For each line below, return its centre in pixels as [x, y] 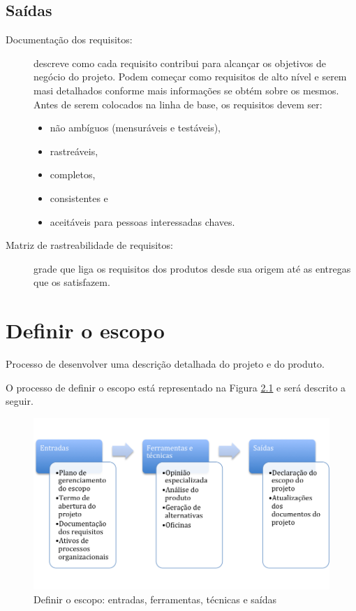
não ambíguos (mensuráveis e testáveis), [135, 128]
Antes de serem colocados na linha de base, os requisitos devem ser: [178, 104]
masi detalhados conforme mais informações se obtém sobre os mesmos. [186, 90]
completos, [73, 174]
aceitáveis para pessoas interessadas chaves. [142, 221]
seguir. [20, 401]
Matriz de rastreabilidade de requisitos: [89, 245]
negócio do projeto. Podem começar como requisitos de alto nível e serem [190, 77]
